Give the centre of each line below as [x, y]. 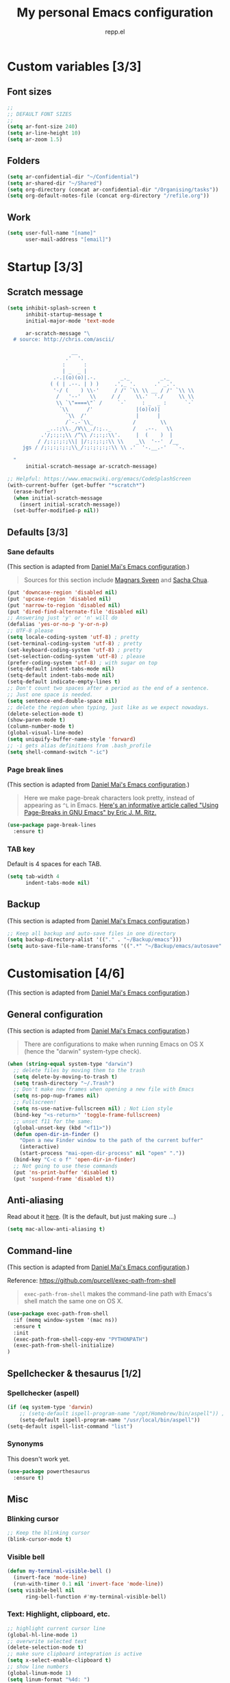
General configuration [55, 1014]
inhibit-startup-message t [64, 314]
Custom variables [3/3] [74, 66]
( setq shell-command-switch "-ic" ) [58, 752]
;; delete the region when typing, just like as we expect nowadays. [108, 707]
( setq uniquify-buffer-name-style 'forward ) [72, 739]
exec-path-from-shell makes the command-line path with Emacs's [118, 1294]
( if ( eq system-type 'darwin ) [50, 1407]
